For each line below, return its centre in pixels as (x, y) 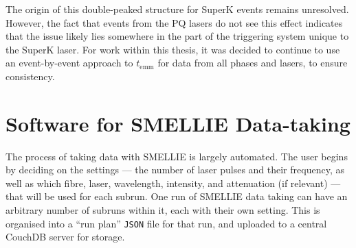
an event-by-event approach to (69, 63)
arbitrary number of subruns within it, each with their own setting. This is (163, 210)
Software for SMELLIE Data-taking (178, 123)
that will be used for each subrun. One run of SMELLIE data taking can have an (177, 196)
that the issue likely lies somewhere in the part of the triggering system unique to (177, 36)
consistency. (30, 76)
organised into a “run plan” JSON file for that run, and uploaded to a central (166, 223)
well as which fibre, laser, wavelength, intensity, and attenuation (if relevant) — (173, 183)
